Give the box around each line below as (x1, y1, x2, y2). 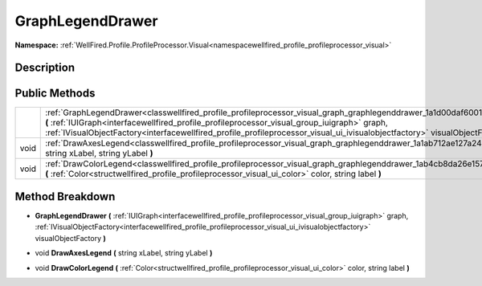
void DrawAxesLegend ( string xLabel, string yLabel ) (35, 248, 213, 258)
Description (14, 61, 76, 75)
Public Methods (14, 87, 96, 100)
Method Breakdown (14, 190, 116, 203)
